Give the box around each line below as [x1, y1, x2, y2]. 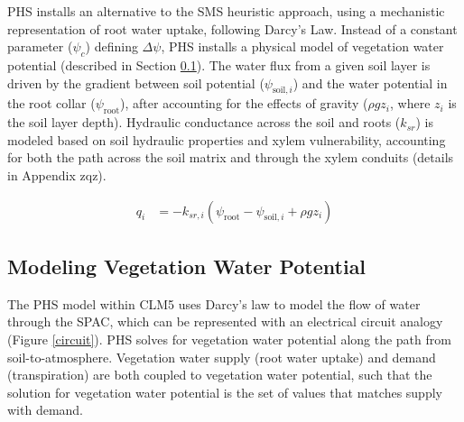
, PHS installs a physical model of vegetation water [161, 37, 444, 56]
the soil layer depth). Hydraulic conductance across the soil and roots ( [7, 113, 401, 132]
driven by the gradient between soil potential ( [7, 73, 264, 92]
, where [390, 94, 431, 113]
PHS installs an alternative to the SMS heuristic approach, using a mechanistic [7, 2, 445, 20]
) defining [85, 37, 138, 56]
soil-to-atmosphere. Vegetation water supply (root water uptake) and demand [7, 347, 436, 366]
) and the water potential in [292, 73, 448, 92]
